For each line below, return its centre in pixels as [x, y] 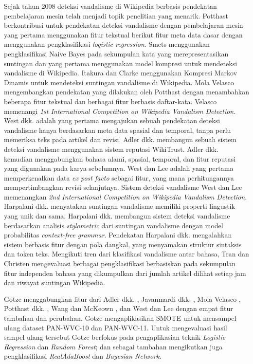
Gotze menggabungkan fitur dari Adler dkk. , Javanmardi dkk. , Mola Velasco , [122, 299]
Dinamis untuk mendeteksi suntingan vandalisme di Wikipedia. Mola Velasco [119, 82]
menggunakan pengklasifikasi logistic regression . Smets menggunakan [107, 44]
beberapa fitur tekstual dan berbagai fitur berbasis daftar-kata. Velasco [110, 101]
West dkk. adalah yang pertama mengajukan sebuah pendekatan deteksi [112, 120]
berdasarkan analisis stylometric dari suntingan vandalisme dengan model [114, 225]
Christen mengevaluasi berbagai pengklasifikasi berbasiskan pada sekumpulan [120, 264]
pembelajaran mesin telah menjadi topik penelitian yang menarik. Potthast [116, 15]
